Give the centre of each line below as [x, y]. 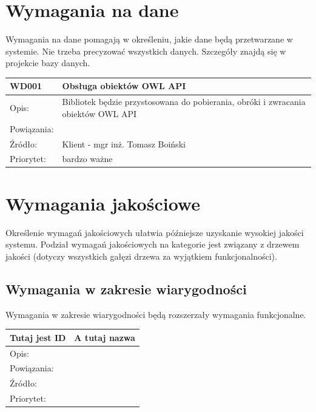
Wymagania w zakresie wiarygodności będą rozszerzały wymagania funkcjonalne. [156, 314]
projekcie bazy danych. [48, 63]
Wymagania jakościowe [103, 203]
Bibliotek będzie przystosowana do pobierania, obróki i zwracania [184, 102]
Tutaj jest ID [38, 337]
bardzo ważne [87, 159]
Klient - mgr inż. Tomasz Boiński [124, 144]
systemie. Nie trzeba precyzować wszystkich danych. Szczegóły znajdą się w [146, 51]
